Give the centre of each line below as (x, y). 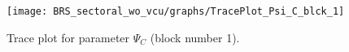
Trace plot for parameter (68, 37)
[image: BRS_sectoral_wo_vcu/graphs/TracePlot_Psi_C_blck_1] (176, 11)
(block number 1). (195, 37)
